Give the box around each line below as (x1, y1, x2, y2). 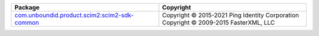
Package (14, 4, 40, 11)
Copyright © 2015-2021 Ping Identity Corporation (162, 11, 300, 19)
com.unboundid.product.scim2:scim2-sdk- (14, 11, 134, 19)
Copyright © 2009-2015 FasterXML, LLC (162, 18, 275, 27)
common (14, 18, 40, 27)
